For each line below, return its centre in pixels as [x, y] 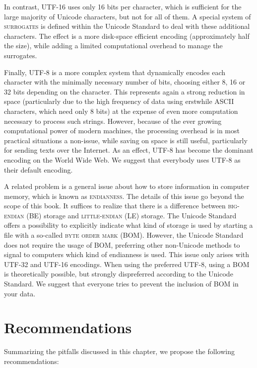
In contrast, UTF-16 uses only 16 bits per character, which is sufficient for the [123, 6]
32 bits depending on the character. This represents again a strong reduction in [125, 91]
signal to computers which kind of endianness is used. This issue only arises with [127, 254]
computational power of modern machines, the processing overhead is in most [122, 131]
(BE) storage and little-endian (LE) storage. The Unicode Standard [131, 215]
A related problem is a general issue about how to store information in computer [127, 186]
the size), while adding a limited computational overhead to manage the [113, 46]
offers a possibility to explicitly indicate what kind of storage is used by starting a [128, 225]
